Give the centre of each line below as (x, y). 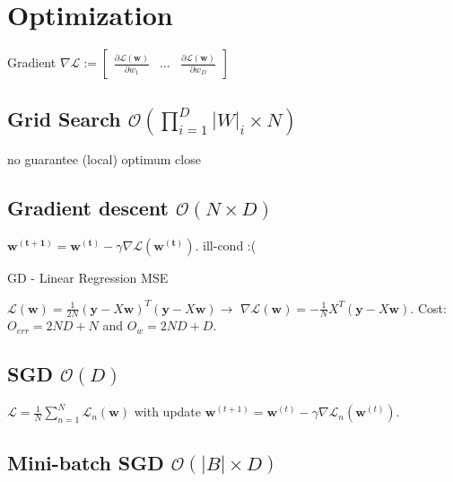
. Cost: (428, 307)
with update (168, 412)
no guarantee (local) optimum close (104, 159)
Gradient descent (88, 208)
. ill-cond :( (226, 245)
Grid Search (64, 118)
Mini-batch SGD (86, 462)
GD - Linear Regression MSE (88, 277)
